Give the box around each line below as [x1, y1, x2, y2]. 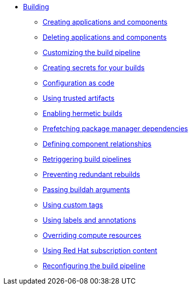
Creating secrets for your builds [43, 63, 145, 72]
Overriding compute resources [43, 231, 142, 239]
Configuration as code [43, 79, 115, 87]
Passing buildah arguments [43, 185, 130, 194]
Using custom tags [43, 201, 103, 209]
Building [23, 2, 49, 11]
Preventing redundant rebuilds [43, 170, 141, 178]
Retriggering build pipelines [43, 155, 131, 163]
